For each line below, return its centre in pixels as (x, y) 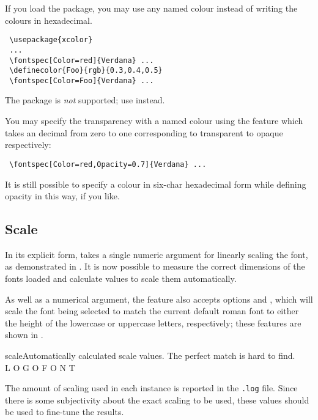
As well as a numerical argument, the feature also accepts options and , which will (159, 299)
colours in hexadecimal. (49, 20)
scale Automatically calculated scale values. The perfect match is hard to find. (150, 356)
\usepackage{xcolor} (51, 40)
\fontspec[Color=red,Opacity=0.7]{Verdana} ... (108, 164)
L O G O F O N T (40, 367)
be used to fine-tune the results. (65, 412)
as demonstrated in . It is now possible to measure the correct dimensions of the (155, 266)
